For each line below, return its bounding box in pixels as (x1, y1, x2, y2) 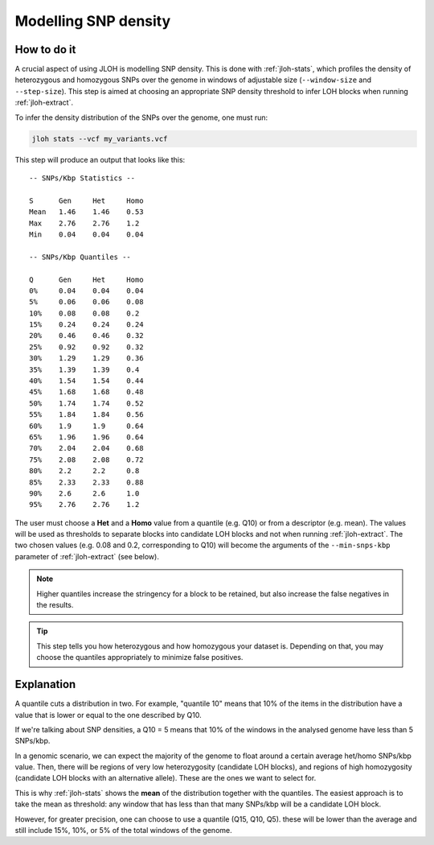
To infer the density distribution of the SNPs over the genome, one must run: (14, 113, 268, 122)
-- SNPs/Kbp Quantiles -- (29, 252, 132, 262)
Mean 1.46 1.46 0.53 (29, 208, 144, 216)
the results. (36, 600, 74, 610)
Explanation (14, 678, 76, 691)
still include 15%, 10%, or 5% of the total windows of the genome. (14, 826, 232, 835)
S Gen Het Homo (29, 196, 144, 205)
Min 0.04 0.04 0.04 (29, 229, 144, 239)
